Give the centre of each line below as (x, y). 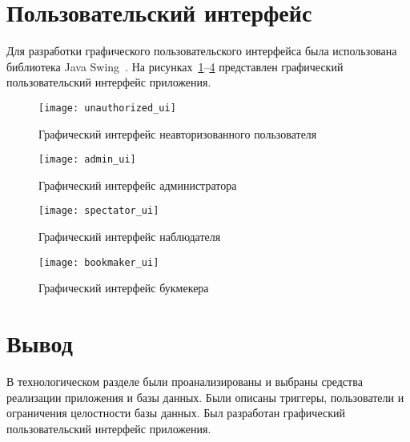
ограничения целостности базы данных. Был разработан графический (176, 413)
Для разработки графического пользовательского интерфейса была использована (202, 51)
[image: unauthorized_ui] (107, 108)
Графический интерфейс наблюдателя (130, 237)
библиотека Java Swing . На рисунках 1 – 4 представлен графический (175, 66)
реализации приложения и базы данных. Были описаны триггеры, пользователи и (205, 397)
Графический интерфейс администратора (138, 185)
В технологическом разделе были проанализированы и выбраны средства (185, 382)
